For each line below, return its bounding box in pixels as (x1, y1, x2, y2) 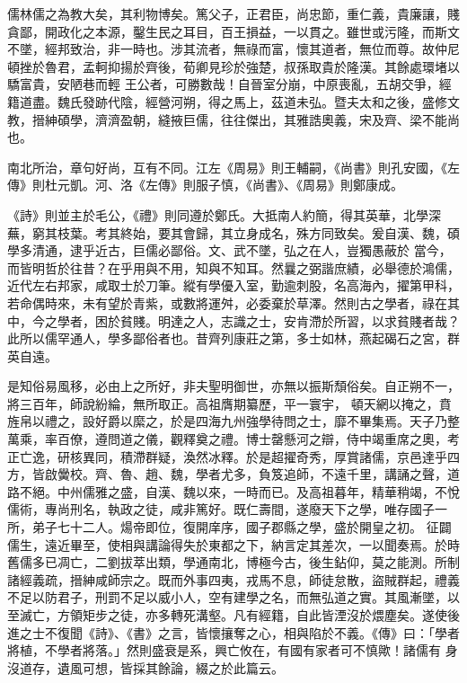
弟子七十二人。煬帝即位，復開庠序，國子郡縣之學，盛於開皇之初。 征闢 (31, 518, 452, 537)
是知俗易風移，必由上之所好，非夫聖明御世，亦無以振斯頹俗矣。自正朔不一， (7, 377, 460, 395)
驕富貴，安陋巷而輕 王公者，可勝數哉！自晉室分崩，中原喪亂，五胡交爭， (7, 75, 439, 93)
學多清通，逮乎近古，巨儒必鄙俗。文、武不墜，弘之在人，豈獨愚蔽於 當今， (7, 241, 452, 260)
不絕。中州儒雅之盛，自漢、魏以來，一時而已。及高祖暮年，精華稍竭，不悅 (19, 482, 460, 501)
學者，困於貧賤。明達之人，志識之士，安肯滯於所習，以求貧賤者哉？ (57, 311, 460, 330)
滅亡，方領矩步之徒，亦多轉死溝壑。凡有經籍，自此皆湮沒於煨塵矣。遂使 (19, 606, 447, 624)
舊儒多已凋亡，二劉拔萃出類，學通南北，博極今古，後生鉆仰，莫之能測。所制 (7, 553, 460, 572)
